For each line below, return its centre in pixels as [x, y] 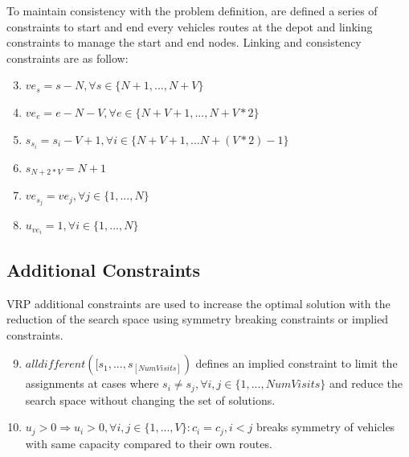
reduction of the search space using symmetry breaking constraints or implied [198, 319]
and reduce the [366, 383]
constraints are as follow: [67, 58]
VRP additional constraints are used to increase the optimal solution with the [198, 303]
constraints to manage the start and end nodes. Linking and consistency [184, 42]
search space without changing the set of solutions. [150, 399]
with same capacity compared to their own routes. [149, 443]
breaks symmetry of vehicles [325, 427]
